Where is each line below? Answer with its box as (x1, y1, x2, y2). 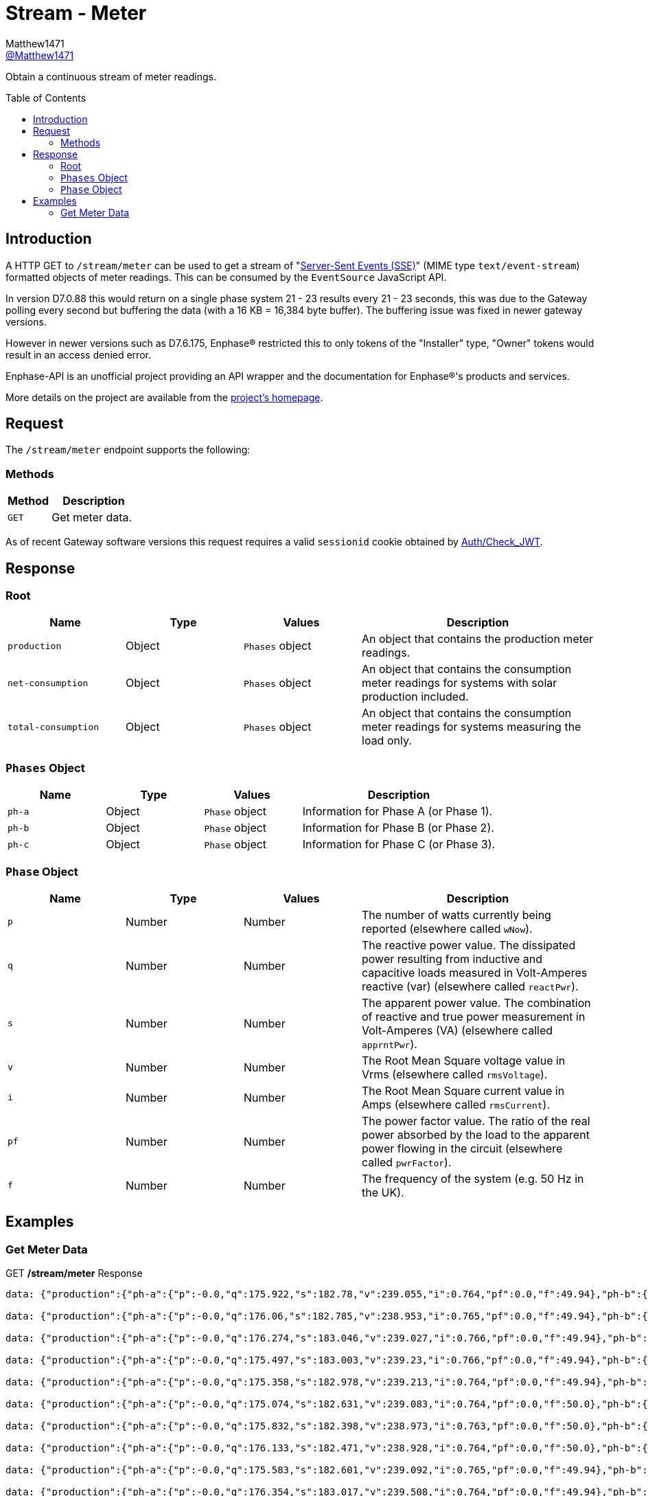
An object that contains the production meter (362, 632, 594, 646)
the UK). (362, 1185, 404, 1199)
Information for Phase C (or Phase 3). (302, 837, 496, 852)
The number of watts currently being (362, 907, 551, 922)
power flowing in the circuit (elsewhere (362, 1141, 563, 1155)
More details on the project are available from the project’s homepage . (5, 391, 323, 403)
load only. (362, 734, 412, 748)
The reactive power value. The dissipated (362, 938, 576, 952)
